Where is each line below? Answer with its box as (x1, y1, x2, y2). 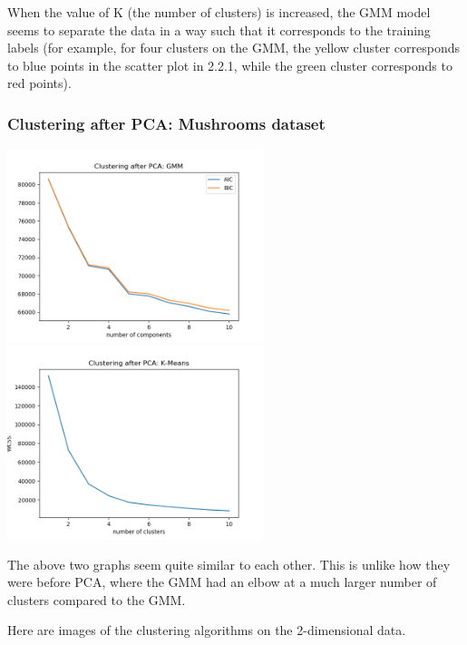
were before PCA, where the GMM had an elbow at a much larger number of (7, 572, 437, 591)
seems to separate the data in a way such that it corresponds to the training (7, 20, 431, 39)
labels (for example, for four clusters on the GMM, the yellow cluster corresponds (7, 38, 460, 57)
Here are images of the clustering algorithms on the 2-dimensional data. (7, 621, 406, 640)
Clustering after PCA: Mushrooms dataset (7, 112, 326, 134)
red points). (7, 73, 72, 93)
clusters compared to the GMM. (7, 590, 186, 609)
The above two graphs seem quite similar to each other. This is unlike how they (7, 554, 451, 573)
